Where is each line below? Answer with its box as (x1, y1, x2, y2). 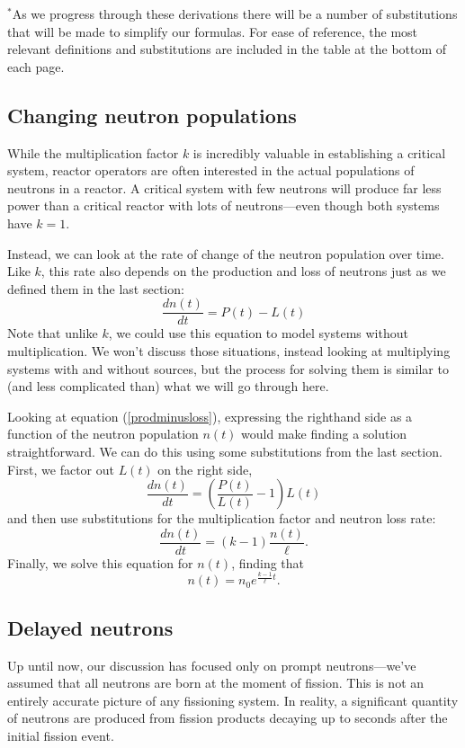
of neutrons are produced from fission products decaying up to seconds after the (7, 708, 448, 727)
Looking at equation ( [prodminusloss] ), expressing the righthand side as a (7, 406, 413, 425)
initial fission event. (7, 726, 114, 744)
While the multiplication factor (7, 143, 179, 162)
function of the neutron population (7, 424, 199, 443)
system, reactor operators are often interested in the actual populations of (7, 161, 415, 180)
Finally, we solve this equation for (7, 553, 193, 572)
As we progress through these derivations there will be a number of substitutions (12, 4, 458, 22)
